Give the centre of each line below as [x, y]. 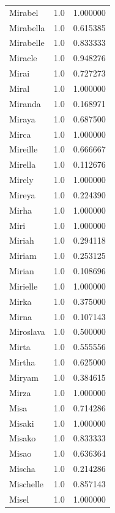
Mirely [21, 180]
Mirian [22, 271]
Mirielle [24, 286]
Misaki [22, 423]
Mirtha [22, 362]
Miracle [23, 58]
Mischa [22, 469]
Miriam [23, 256]
